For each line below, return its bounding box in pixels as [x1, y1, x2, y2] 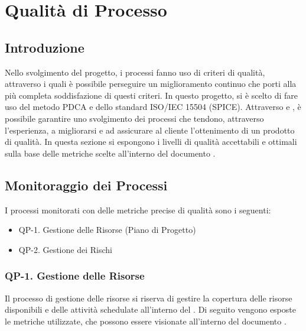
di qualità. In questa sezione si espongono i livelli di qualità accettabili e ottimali [5, 135, 297, 148]
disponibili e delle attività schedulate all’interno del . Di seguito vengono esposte [5, 303, 296, 316]
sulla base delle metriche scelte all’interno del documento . [5, 147, 216, 159]
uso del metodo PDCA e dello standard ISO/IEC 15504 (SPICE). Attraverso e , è [5, 100, 301, 113]
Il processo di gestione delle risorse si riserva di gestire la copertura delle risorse [5, 291, 292, 304]
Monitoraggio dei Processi [5, 176, 168, 194]
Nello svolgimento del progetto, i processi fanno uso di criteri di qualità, [5, 66, 265, 78]
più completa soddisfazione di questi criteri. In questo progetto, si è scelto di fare [5, 89, 298, 101]
